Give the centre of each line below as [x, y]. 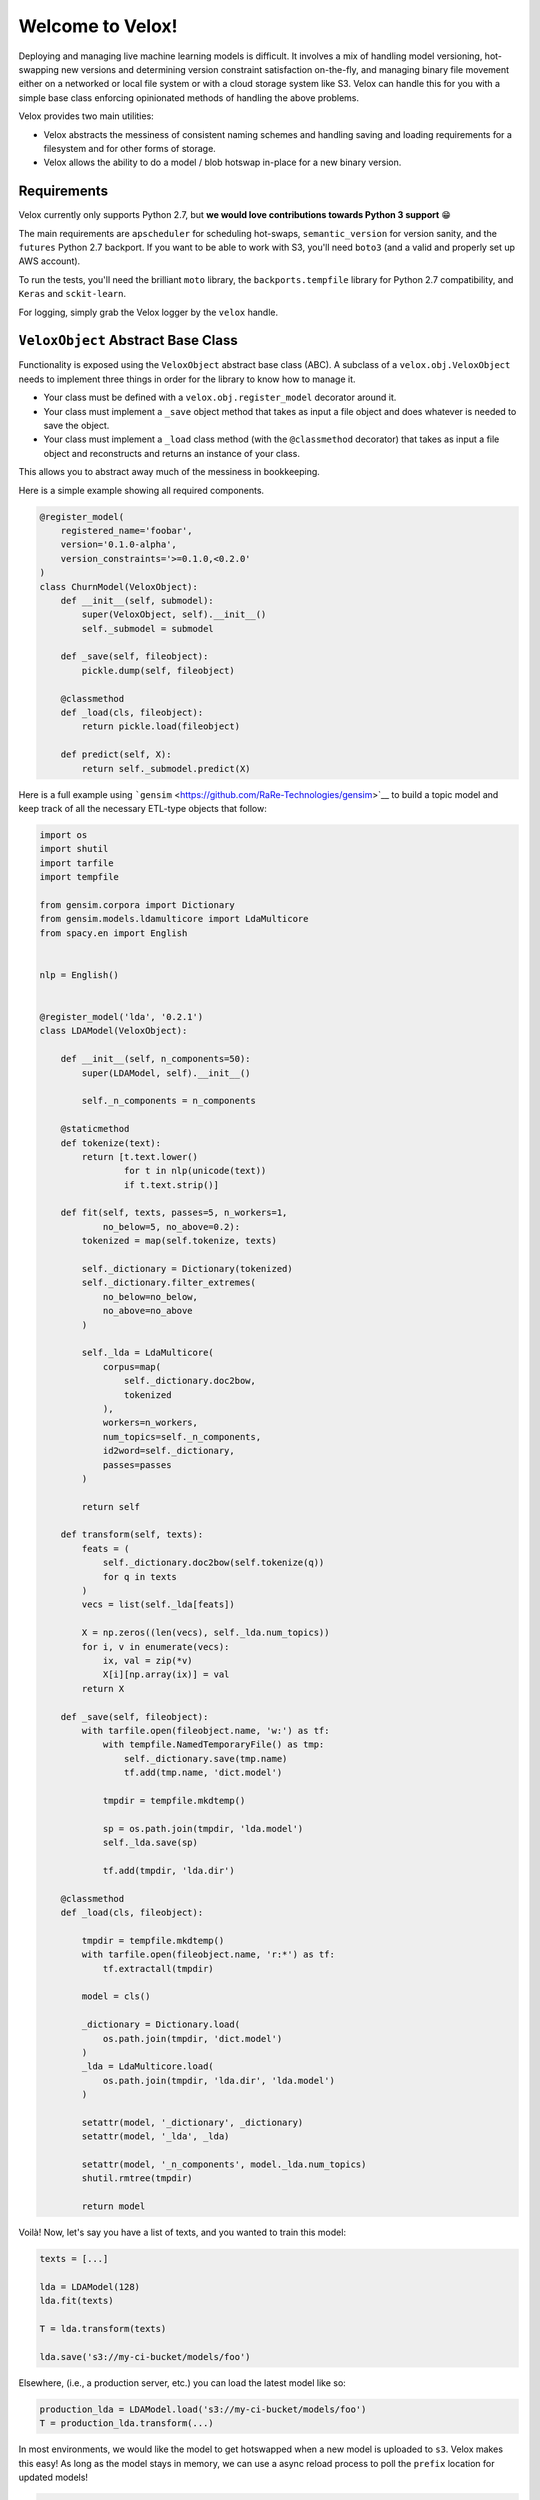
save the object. [76, 425]
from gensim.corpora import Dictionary [137, 904]
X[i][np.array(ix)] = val [166, 1674]
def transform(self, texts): [132, 1534]
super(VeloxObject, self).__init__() [174, 614]
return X [103, 1688]
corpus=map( [132, 1366]
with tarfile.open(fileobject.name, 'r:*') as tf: [208, 1954]
